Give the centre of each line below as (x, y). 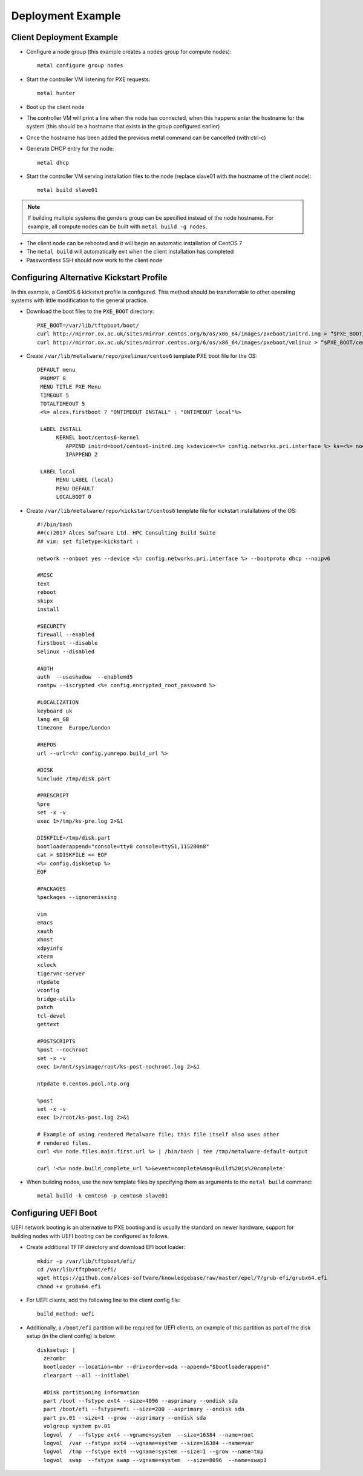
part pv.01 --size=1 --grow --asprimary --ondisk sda (125, 1418)
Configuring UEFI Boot (54, 1213)
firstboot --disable (67, 643)
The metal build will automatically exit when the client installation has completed (130, 252)
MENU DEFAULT (75, 488)
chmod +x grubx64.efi (69, 1286)
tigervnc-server (61, 974)
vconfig (48, 990)
